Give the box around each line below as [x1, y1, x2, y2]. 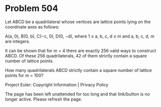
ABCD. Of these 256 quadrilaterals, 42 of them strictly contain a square [5, 53, 147, 58]
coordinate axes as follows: [5, 24, 59, 29]
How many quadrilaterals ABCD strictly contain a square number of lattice [5, 67, 152, 73]
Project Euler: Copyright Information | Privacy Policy [5, 81, 109, 87]
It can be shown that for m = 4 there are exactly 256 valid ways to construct [5, 48, 156, 53]
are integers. [5, 38, 30, 44]
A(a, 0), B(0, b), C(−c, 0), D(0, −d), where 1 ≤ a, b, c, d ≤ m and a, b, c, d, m [5, 33, 155, 39]
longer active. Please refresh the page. [5, 96, 83, 102]
